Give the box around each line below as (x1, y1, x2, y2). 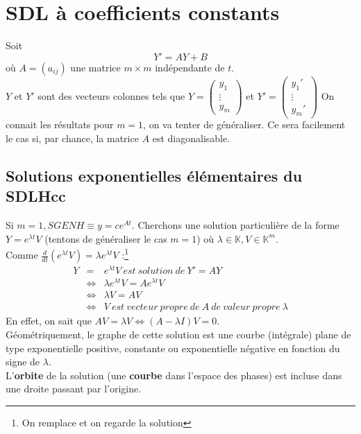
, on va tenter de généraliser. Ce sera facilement (143, 117, 346, 132)
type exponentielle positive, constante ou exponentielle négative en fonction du (6, 340, 340, 355)
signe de (6, 354, 40, 369)
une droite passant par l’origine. (6, 381, 142, 396)
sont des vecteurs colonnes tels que (37, 88, 185, 103)
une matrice (70, 60, 121, 74)
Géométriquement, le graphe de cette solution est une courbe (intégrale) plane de (6, 327, 351, 341)
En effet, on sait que (6, 313, 92, 328)
